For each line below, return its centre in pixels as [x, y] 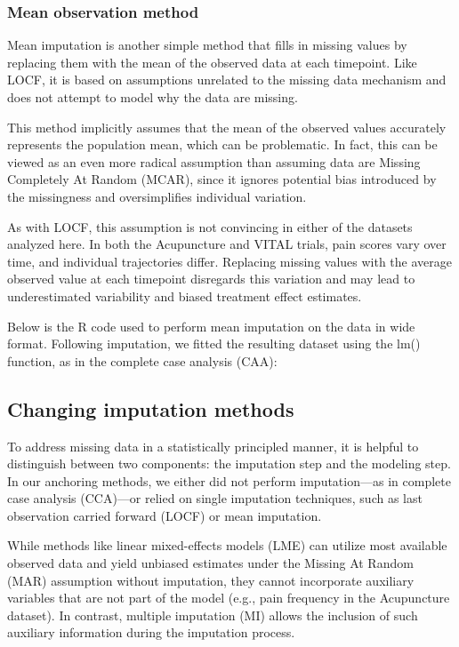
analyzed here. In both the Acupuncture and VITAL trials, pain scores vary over [227, 244]
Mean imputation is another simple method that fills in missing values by [207, 45]
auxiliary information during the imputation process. [151, 632]
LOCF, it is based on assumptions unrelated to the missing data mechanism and [227, 80]
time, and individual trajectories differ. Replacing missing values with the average [229, 261]
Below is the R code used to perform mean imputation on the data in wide [211, 326]
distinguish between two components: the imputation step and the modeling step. [229, 463]
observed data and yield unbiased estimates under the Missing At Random [210, 563]
